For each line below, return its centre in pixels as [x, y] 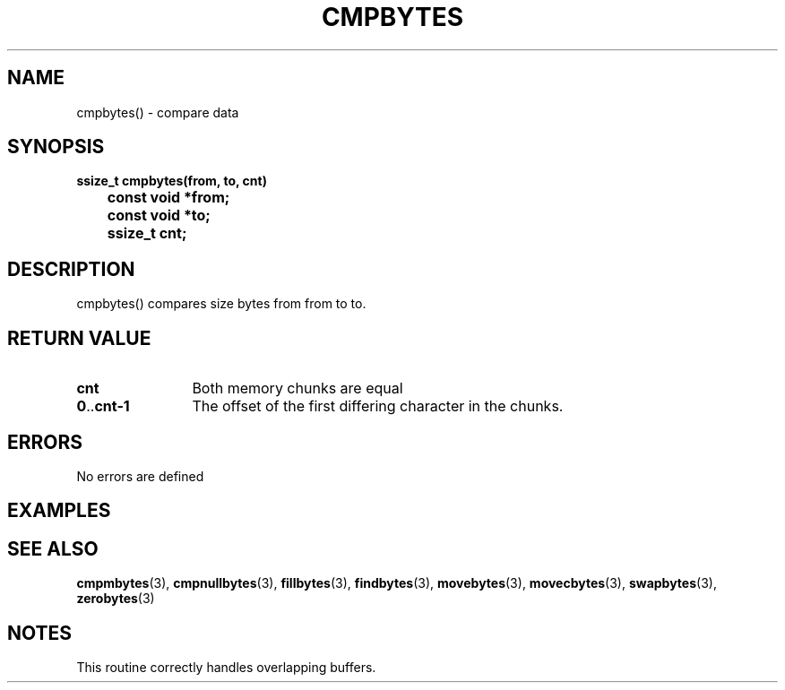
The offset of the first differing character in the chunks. [378, 406]
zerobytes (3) [116, 599]
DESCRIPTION [71, 269]
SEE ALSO [53, 548]
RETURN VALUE [79, 338]
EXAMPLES [59, 511]
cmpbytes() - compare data [158, 112]
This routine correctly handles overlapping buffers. [226, 668]
